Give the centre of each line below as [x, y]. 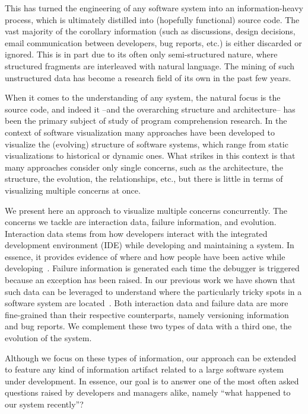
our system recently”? [44, 404]
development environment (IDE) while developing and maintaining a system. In [150, 245]
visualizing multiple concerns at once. [73, 190]
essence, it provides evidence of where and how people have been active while [145, 256]
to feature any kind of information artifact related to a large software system [144, 369]
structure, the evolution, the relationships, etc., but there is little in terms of [144, 179]
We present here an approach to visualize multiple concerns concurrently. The [146, 210]
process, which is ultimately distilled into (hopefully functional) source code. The [152, 19]
